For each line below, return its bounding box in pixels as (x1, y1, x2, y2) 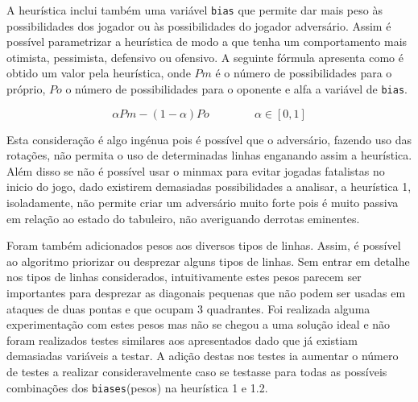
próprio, (6, 81, 46, 97)
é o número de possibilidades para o (215, 64, 392, 81)
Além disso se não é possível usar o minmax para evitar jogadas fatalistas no (6, 162, 385, 179)
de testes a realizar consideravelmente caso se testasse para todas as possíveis (6, 363, 387, 379)
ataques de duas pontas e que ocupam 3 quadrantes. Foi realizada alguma (6, 300, 370, 317)
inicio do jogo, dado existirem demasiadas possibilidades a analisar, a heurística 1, (6, 178, 412, 195)
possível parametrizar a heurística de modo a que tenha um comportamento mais (6, 33, 408, 50)
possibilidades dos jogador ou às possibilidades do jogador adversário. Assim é (6, 17, 391, 34)
